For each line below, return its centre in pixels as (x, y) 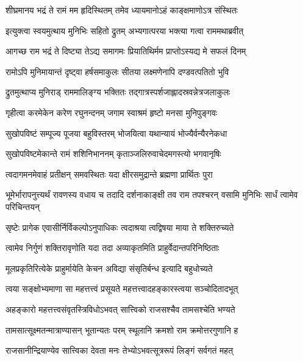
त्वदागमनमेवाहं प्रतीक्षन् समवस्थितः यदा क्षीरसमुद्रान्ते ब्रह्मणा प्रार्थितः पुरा (109, 174)
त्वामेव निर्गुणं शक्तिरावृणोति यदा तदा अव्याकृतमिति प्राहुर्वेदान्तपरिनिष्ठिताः (112, 248)
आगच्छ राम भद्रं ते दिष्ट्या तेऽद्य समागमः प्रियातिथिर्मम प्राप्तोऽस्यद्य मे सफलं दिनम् (126, 51)
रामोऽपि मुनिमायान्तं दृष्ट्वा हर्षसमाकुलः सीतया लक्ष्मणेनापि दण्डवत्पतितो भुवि (117, 71)
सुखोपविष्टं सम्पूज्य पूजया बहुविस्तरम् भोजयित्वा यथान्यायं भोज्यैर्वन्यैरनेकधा (116, 133)
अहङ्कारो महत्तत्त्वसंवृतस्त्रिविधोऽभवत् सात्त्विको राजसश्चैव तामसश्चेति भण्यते (120, 309)
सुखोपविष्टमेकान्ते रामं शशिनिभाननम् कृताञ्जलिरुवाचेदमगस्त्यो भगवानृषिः (113, 154)
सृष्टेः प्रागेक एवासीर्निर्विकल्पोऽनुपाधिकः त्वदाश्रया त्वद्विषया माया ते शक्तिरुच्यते (120, 227)
